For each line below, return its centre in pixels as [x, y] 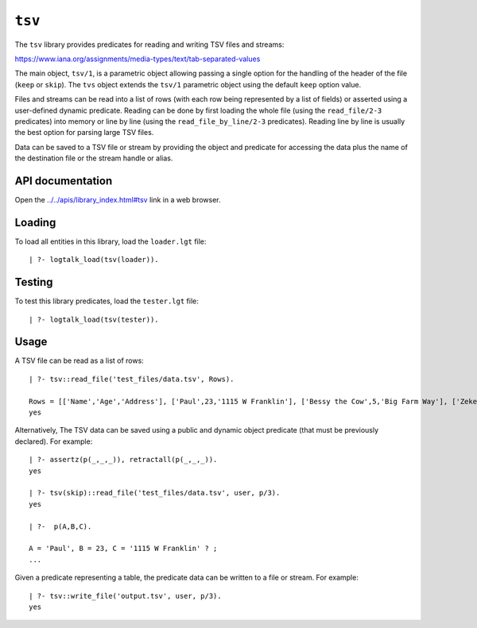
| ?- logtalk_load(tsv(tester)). [94, 319]
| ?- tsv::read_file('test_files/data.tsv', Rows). [132, 379]
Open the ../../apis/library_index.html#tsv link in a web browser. [118, 199]
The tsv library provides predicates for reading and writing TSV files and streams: [149, 44]
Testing [34, 282]
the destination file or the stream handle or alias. [94, 158]
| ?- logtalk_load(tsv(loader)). [94, 260]
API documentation [64, 181]
